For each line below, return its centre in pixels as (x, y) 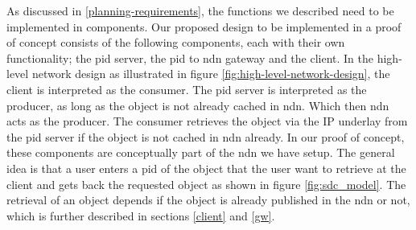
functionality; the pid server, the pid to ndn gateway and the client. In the (190, 57)
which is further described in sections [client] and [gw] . (141, 215)
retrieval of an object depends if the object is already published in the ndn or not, (208, 200)
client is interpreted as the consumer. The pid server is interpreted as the (187, 89)
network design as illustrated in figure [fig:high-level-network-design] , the (211, 74)
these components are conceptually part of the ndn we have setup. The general (201, 152)
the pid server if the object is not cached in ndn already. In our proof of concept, (206, 136)
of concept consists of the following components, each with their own (176, 42)
